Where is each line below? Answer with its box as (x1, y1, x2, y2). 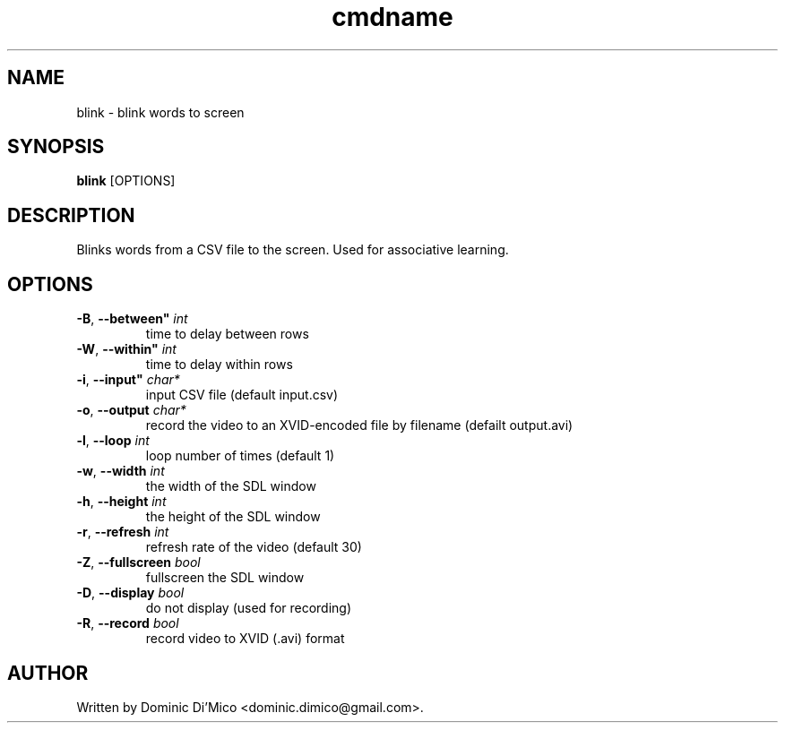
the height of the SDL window (145, 509, 321, 525)
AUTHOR (7, 661, 89, 684)
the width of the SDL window (145, 478, 316, 494)
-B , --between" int (76, 311, 188, 327)
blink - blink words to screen (76, 104, 245, 120)
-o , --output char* (76, 402, 186, 418)
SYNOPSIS (7, 135, 105, 159)
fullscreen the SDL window (145, 570, 305, 586)
